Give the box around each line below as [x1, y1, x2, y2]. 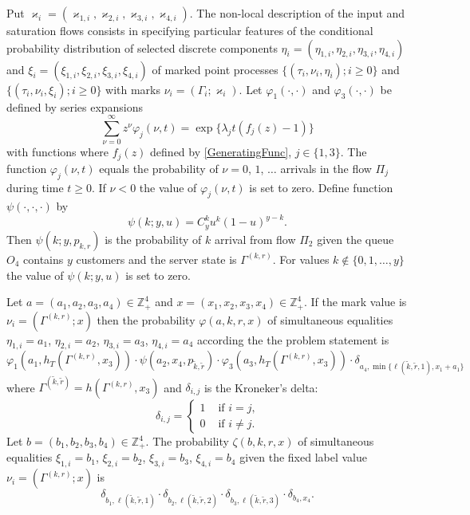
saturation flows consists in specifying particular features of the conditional [6, 22, 373, 38]
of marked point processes [152, 61, 278, 77]
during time [6, 179, 64, 195]
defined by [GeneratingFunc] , [150, 143, 292, 160]
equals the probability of [99, 159, 219, 176]
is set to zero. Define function [249, 179, 393, 195]
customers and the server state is [76, 250, 237, 267]
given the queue [317, 230, 394, 247]
